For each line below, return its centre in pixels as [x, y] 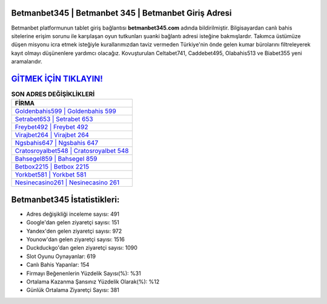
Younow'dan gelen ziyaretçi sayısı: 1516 [76, 239]
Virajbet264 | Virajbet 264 [52, 135]
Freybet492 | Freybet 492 [51, 127]
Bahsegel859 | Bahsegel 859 [56, 159]
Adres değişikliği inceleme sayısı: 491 [73, 214]
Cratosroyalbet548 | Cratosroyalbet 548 [72, 151]
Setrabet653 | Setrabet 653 [54, 119]
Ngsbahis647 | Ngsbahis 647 [57, 143]
